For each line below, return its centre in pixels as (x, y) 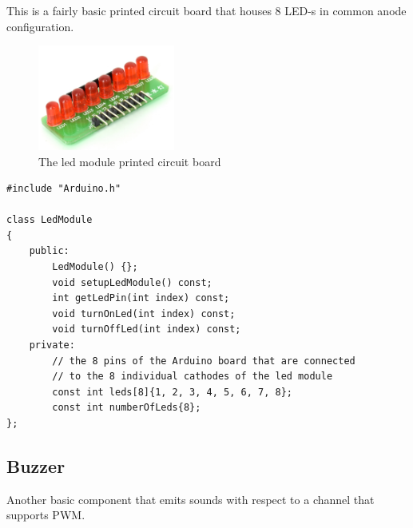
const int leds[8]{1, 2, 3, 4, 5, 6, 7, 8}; (172, 392)
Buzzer (36, 466)
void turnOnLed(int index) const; (144, 314)
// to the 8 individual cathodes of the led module (193, 377)
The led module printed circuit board (130, 161)
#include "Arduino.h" (64, 189)
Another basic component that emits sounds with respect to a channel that (191, 499)
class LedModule (50, 220)
